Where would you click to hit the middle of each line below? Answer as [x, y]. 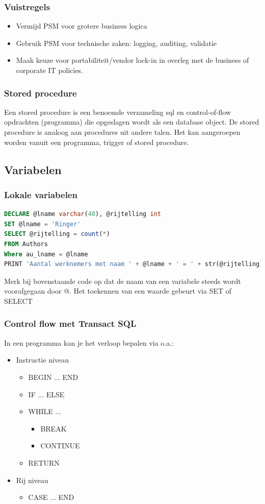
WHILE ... [45, 411]
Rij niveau [32, 480]
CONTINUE [60, 446]
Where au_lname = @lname [46, 254]
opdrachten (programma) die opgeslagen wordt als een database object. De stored [132, 122]
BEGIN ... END [53, 377]
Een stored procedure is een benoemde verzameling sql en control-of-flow [118, 112]
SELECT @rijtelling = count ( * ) [57, 234]
